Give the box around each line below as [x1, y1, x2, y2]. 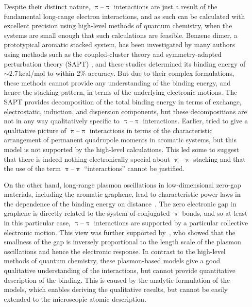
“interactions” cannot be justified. [84, 163, 185, 173]
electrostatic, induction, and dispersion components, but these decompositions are [4, 106, 247, 116]
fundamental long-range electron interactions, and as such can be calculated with [4, 11, 245, 21]
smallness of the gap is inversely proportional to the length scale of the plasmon [4, 237, 241, 247]
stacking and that [193, 153, 246, 164]
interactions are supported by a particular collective [94, 218, 248, 228]
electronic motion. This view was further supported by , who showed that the [4, 227, 235, 237]
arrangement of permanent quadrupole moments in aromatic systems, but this [4, 135, 236, 145]
